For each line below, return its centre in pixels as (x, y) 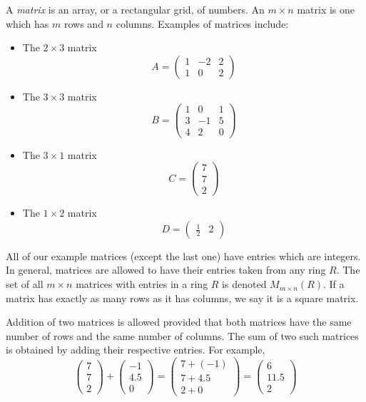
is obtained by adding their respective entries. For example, (136, 350)
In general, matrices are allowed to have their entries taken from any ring (166, 270)
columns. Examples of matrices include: (202, 23)
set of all (25, 284)
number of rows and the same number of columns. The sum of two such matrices (182, 335)
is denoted (244, 284)
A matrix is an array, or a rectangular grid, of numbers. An (135, 9)
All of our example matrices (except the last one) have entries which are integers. (183, 256)
